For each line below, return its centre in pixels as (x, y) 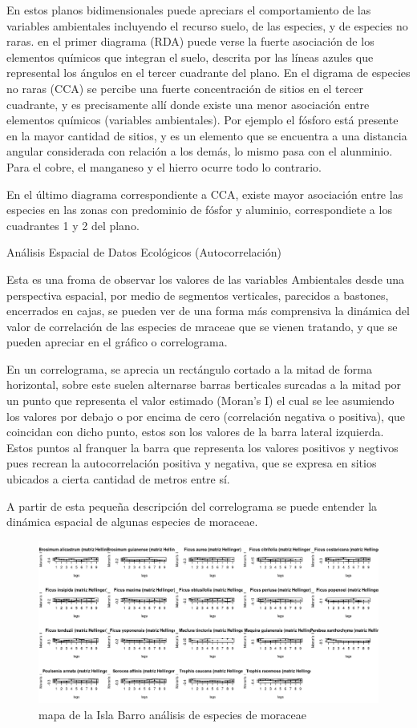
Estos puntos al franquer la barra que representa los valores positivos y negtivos (202, 447)
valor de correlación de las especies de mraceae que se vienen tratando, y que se (202, 326)
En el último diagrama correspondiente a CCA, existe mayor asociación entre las (205, 194)
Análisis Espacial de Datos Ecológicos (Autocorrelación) (144, 252)
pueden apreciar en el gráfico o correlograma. (117, 342)
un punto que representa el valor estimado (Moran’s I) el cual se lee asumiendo (200, 400)
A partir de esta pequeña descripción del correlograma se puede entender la (192, 506)
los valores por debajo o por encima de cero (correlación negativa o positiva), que (206, 416)
